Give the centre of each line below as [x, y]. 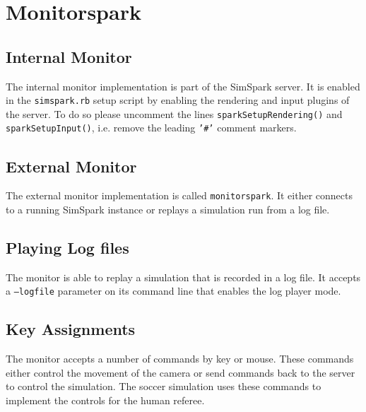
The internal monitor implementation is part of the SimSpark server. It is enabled [183, 86]
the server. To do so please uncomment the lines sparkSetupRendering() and [174, 113]
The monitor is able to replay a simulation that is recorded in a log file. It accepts [183, 277]
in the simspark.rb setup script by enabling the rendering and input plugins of [178, 100]
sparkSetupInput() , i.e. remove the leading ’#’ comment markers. [151, 128]
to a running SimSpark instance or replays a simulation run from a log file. [168, 209]
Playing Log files [67, 247]
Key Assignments [71, 329]
